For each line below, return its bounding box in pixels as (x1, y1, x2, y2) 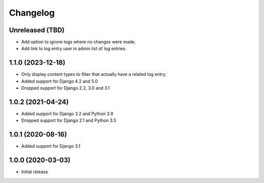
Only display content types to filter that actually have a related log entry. (21, 71, 167, 77)
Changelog (9, 7, 55, 18)
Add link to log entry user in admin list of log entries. (21, 46, 127, 51)
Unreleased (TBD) (9, 26, 65, 34)
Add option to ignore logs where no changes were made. (21, 39, 136, 45)
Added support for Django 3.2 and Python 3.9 (21, 111, 113, 117)
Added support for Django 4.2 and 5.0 (21, 78, 98, 84)
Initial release (21, 169, 48, 175)
